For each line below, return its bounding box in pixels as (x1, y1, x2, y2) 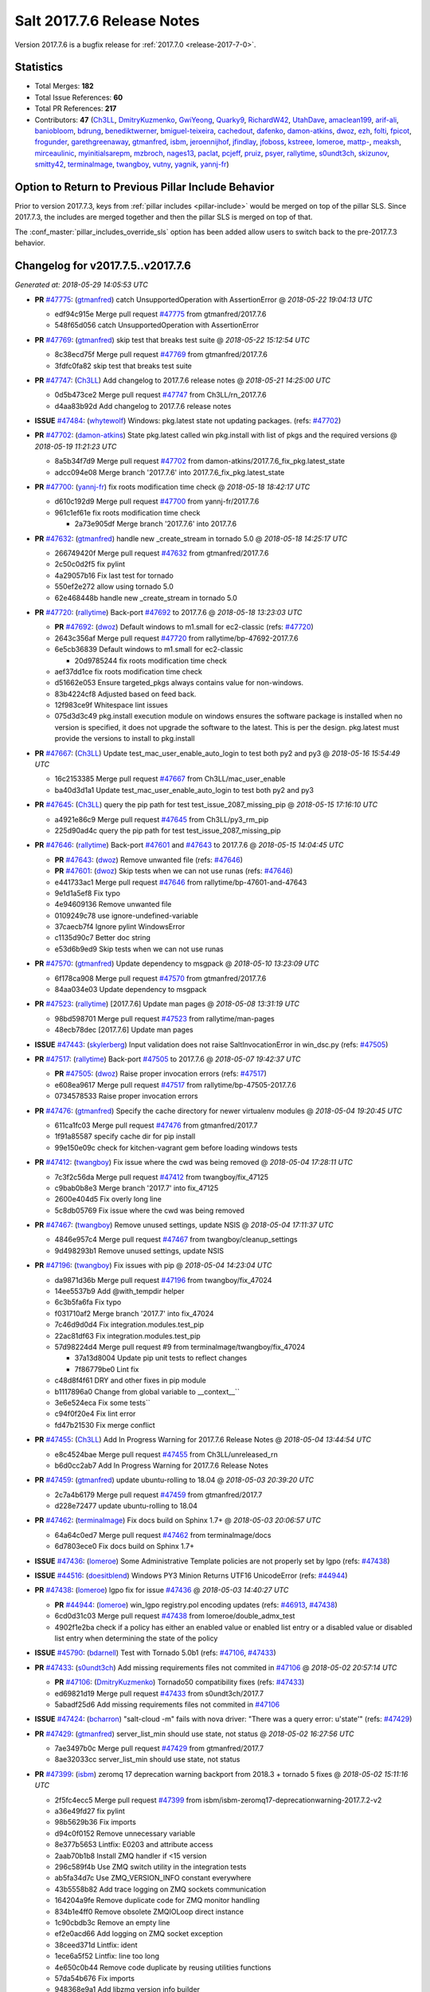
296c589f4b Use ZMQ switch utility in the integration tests (54, 1862, 247, 1872)
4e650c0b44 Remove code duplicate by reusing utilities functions (54, 1963, 272, 1972)
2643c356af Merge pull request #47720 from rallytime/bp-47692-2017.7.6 (54, 633, 299, 643)
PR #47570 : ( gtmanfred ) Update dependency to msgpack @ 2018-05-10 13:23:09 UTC (34, 959, 319, 968)
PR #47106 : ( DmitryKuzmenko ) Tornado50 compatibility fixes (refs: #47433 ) (54, 1677, 305, 1687)
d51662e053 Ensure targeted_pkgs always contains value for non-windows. (54, 678, 304, 688)
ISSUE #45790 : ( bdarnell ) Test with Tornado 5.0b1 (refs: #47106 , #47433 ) (34, 1648, 276, 1657)
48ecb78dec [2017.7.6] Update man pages (54, 1025, 194, 1035)
